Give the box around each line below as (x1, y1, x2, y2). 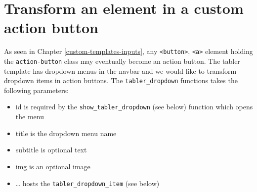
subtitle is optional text (15, 144, 87, 155)
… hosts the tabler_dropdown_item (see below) (15, 178, 160, 188)
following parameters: (4, 85, 69, 95)
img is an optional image (15, 161, 90, 171)
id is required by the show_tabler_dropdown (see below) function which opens (15, 101, 253, 112)
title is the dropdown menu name (15, 128, 117, 138)
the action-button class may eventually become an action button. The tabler (4, 55, 240, 66)
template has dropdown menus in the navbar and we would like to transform (4, 65, 237, 76)
